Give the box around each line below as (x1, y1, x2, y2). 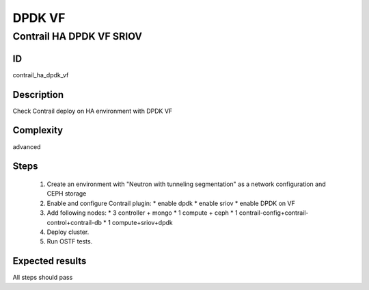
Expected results (12, 255, 87, 267)
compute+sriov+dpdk (111, 218, 174, 226)
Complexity (12, 124, 64, 136)
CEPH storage (46, 189, 87, 198)
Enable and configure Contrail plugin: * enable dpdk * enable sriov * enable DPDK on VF (46, 199, 295, 207)
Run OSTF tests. (46, 237, 93, 246)
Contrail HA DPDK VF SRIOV (12, 30, 143, 42)
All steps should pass (12, 274, 73, 282)
